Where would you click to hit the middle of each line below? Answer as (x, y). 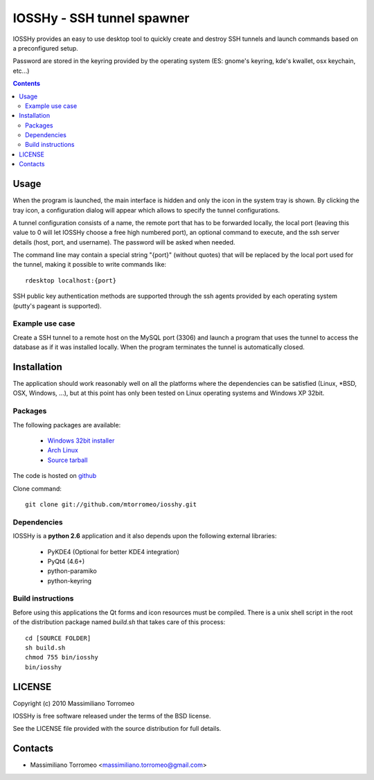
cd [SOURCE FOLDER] (58, 638)
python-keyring (70, 580)
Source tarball (68, 460)
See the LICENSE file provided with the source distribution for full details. (117, 729)
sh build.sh (45, 647)
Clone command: (37, 488)
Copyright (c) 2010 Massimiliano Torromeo (74, 703)
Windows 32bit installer (81, 441)
